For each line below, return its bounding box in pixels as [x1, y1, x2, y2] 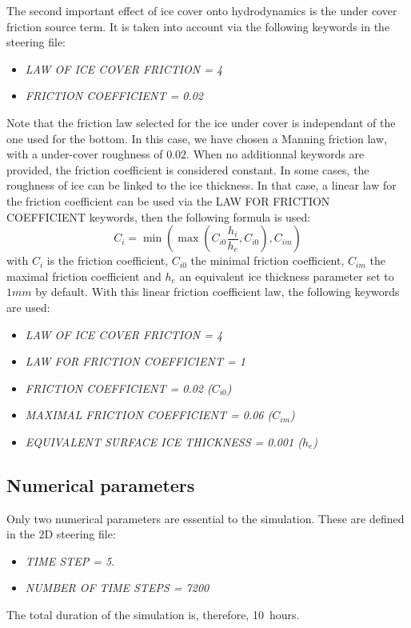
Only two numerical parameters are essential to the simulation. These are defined [6, 510, 405, 526]
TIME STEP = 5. [25, 552, 115, 569]
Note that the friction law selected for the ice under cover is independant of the [6, 114, 396, 130]
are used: [6, 298, 50, 315]
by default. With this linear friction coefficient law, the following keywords [35, 283, 400, 300]
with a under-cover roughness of [6, 146, 163, 162]
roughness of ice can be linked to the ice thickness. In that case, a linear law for [6, 177, 397, 194]
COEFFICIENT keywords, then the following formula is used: [6, 208, 311, 225]
